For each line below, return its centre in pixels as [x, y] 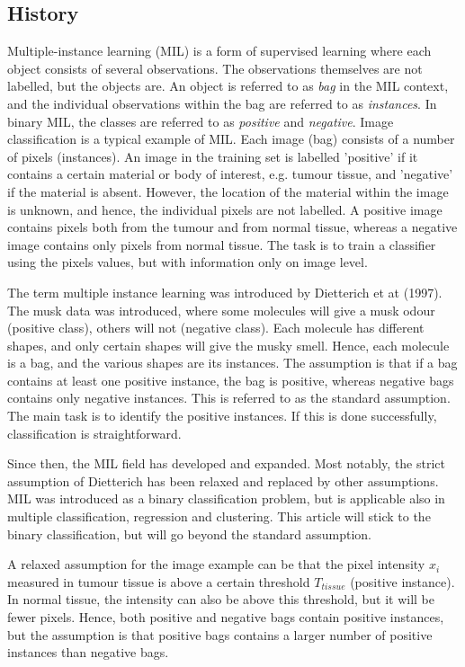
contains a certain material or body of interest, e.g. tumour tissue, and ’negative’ [230, 174]
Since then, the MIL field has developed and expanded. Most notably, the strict [227, 463]
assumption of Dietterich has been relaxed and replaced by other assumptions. [223, 480]
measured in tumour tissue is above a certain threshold [159, 581]
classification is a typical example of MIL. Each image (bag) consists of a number [231, 139]
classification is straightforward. [94, 433]
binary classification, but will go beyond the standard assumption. [189, 534]
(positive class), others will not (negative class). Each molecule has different [216, 328]
